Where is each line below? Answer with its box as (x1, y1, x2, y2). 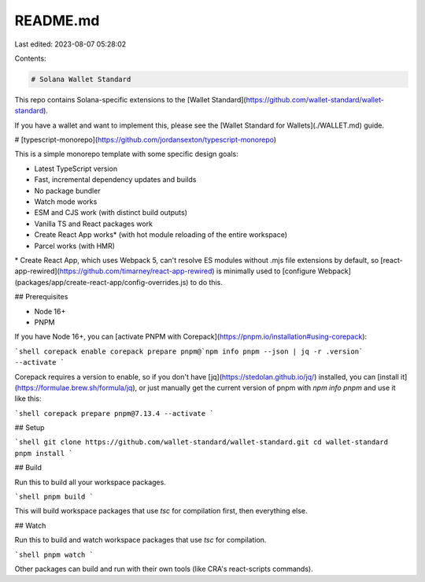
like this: (14, 394, 42, 403)
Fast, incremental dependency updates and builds (34, 175, 197, 184)
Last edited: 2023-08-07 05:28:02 (14, 39, 127, 49)
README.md (14, 12, 100, 29)
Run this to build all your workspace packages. (14, 477, 167, 487)
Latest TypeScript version (34, 164, 118, 173)
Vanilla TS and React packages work (34, 219, 153, 228)
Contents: (14, 54, 46, 63)
